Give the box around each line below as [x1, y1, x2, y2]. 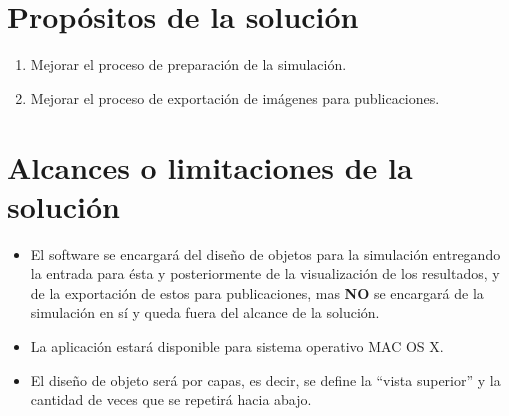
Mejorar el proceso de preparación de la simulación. [30, 54, 347, 75]
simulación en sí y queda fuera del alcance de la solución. [30, 302, 380, 323]
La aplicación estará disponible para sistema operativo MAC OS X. [30, 336, 444, 356]
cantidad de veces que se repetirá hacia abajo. [30, 389, 312, 410]
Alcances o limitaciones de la [7, 146, 413, 187]
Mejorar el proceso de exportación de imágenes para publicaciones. [30, 87, 440, 108]
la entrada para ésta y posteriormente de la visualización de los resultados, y [30, 263, 500, 284]
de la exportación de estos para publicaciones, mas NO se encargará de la [30, 282, 484, 303]
